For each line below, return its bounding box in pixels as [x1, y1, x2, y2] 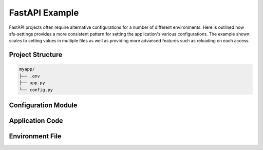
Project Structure [9, 51, 63, 59]
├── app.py [19, 80, 45, 86]
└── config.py [19, 87, 53, 93]
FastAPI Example [9, 7, 79, 18]
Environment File [9, 132, 62, 140]
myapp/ [19, 66, 35, 72]
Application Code [9, 116, 63, 125]
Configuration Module [9, 101, 77, 109]
